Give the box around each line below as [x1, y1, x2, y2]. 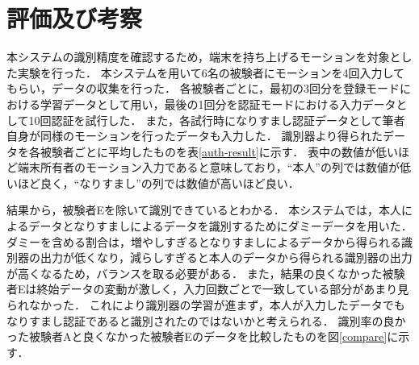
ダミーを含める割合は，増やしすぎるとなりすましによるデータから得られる [6, 233, 401, 250]
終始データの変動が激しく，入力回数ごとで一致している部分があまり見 [36, 280, 409, 297]
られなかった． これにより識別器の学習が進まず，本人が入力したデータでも [6, 297, 405, 313]
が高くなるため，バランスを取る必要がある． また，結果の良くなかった [6, 264, 383, 281]
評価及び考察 [6, 2, 143, 35]
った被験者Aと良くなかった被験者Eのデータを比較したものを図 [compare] [6, 328, 388, 345]
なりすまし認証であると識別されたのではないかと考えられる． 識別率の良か [6, 312, 406, 329]
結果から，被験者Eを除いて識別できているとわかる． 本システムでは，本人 [6, 201, 401, 218]
